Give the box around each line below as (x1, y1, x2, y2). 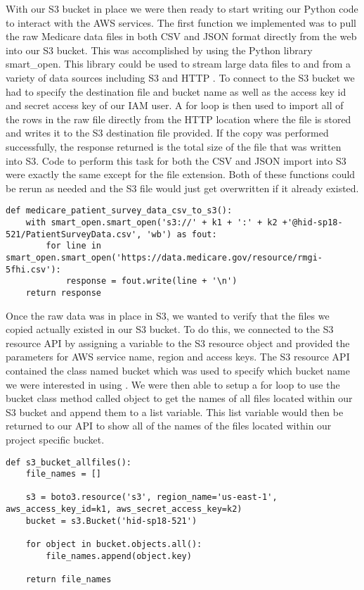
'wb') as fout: (146, 229, 217, 239)
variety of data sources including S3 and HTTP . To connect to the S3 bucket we (6, 70, 355, 84)
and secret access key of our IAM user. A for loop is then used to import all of (6, 98, 344, 113)
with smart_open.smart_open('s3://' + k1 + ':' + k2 (25, 217, 278, 227)
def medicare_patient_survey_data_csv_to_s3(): (6, 206, 233, 216)
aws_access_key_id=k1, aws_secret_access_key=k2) (6, 504, 242, 515)
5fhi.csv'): (6, 264, 61, 275)
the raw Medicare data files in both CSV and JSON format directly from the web (6, 29, 357, 44)
